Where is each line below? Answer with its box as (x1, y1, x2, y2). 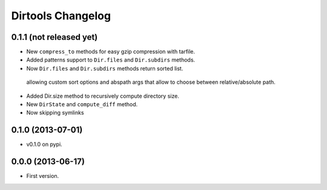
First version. (26, 173, 59, 180)
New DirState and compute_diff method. (26, 101, 138, 108)
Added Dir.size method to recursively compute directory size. (26, 92, 180, 100)
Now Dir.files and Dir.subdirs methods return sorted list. (26, 65, 183, 72)
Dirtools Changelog (11, 9, 111, 22)
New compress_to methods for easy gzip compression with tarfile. (26, 48, 196, 55)
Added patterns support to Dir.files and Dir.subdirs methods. (26, 56, 196, 63)
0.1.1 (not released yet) (11, 32, 98, 42)
